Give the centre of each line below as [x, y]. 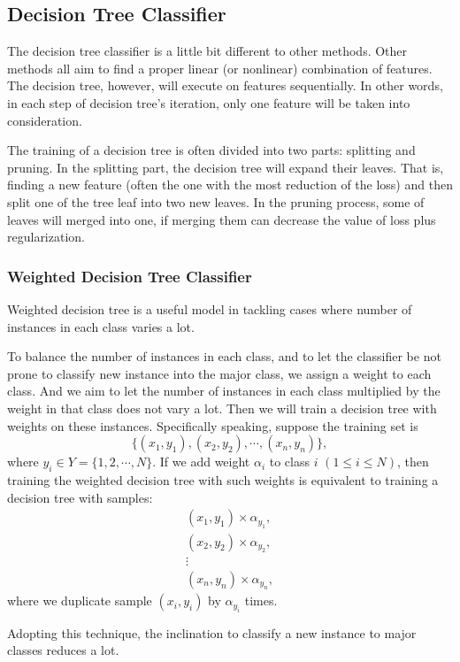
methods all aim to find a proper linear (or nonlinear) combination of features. [220, 68]
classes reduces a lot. [63, 650]
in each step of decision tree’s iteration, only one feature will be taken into [209, 102]
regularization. [46, 237]
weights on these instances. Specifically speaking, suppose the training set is [213, 425]
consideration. [45, 120]
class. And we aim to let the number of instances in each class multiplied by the [224, 391]
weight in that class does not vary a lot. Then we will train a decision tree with [222, 408]
